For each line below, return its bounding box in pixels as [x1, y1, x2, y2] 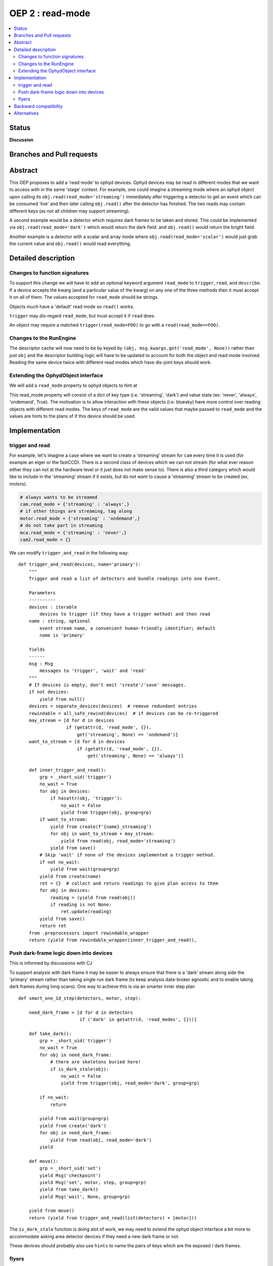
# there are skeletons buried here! [50, 1059, 141, 1065]
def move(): [28, 1158, 59, 1164]
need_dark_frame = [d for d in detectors [28, 1009, 133, 1015]
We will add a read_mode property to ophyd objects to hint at [9, 382, 138, 388]
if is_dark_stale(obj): [50, 1066, 109, 1072]
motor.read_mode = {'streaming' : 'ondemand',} [20, 516, 140, 521]
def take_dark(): [28, 1031, 72, 1037]
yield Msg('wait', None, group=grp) [39, 1194, 131, 1200]
